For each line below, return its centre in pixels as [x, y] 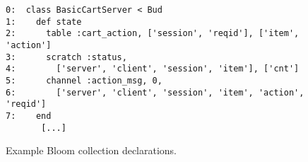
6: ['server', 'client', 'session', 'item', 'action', [155, 92]
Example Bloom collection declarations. [91, 150]
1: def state [44, 22]
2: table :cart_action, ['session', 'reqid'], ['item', [153, 34]
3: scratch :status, [66, 57]
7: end [29, 116]
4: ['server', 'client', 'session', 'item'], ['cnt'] [153, 69]
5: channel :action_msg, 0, [84, 80]
